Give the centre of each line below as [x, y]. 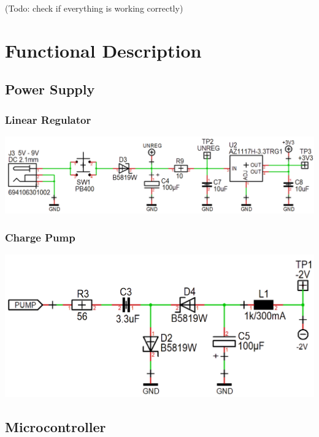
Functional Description [103, 50]
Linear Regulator [48, 119]
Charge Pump [40, 237]
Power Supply [50, 89]
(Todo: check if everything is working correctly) [94, 8]
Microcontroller [56, 426]
